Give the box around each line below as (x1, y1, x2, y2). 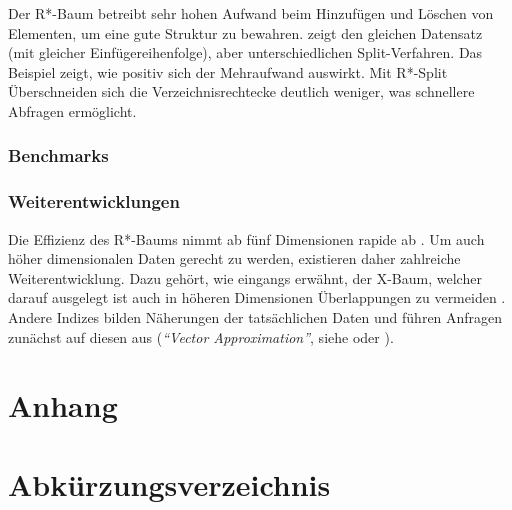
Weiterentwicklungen (8, 189, 180, 214)
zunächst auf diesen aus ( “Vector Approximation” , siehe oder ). (8, 326, 394, 347)
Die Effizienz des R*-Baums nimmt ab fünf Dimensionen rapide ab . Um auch (8, 228, 485, 249)
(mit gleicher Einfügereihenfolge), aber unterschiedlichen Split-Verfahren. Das (8, 42, 483, 63)
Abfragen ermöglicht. (8, 100, 137, 121)
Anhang (8, 385, 118, 426)
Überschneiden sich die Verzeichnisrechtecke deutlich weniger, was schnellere (8, 81, 475, 102)
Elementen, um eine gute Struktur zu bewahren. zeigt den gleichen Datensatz (8, 22, 483, 43)
